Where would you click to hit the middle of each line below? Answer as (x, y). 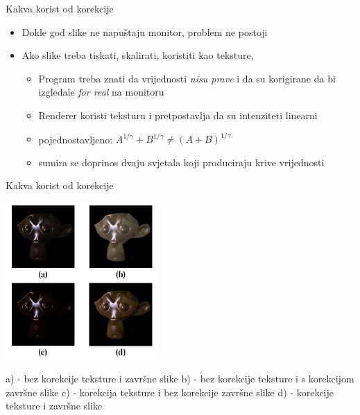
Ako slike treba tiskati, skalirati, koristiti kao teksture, (138, 55)
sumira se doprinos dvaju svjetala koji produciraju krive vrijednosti (181, 162)
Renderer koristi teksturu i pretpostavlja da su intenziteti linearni (178, 115)
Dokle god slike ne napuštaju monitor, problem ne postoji (145, 32)
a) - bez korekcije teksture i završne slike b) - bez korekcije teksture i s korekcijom (180, 379)
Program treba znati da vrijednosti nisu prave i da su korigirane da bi (187, 78)
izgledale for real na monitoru (101, 92)
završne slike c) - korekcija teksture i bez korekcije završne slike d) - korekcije (170, 392)
